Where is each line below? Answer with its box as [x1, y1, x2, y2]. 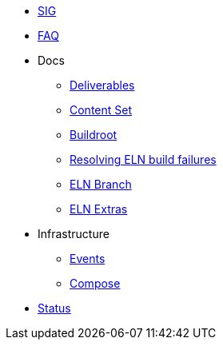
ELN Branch [70, 177, 132, 191]
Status [38, 301, 71, 315]
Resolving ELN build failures [70, 153, 217, 166]
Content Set [70, 103, 133, 117]
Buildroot [70, 128, 117, 141]
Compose [70, 276, 121, 290]
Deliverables [70, 78, 135, 92]
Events [70, 252, 106, 265]
